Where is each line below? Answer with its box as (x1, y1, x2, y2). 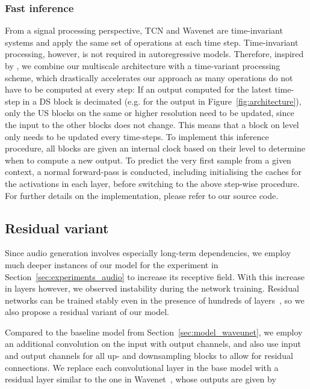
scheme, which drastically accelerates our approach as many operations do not (5, 71, 293, 84)
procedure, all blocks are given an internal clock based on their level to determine (5, 142, 305, 155)
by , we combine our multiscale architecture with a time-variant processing (5, 60, 281, 72)
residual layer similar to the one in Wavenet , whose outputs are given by (5, 373, 276, 385)
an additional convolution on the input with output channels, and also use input (5, 337, 301, 350)
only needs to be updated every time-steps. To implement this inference (5, 130, 269, 142)
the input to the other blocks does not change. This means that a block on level (5, 118, 299, 130)
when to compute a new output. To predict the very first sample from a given (5, 153, 291, 166)
